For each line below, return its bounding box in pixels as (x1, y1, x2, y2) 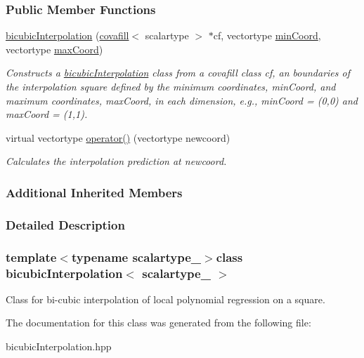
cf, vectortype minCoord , (213, 28, 321, 43)
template (6, 248, 57, 265)
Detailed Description (6, 216, 125, 233)
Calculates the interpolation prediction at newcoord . (6, 154, 227, 168)
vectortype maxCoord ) (6, 41, 103, 56)
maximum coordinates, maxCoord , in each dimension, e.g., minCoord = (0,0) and (6, 93, 358, 107)
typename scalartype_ (71, 248, 202, 265)
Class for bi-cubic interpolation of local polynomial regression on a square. (6, 291, 325, 306)
